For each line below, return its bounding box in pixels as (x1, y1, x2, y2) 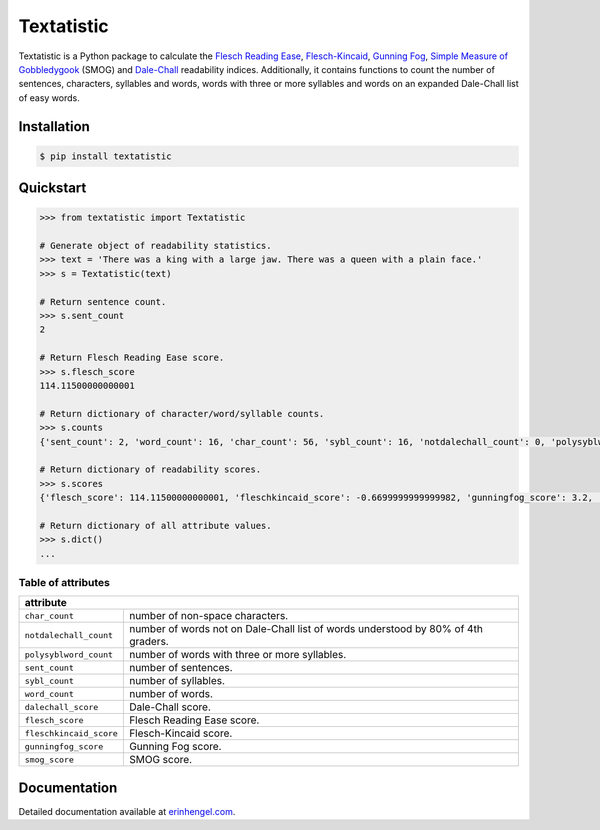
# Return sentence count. (39, 296, 167, 307)
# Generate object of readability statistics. (39, 240, 272, 252)
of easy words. (18, 91, 80, 104)
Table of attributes (18, 576, 110, 590)
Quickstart (18, 180, 87, 197)
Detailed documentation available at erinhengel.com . (18, 805, 236, 817)
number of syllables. (128, 674, 225, 688)
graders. (128, 635, 169, 649)
